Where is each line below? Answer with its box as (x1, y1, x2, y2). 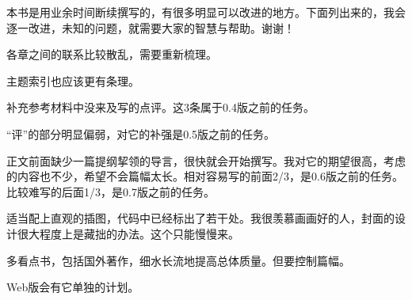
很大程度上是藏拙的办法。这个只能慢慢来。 (17, 225, 239, 241)
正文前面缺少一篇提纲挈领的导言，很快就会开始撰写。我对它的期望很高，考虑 (6, 152, 406, 169)
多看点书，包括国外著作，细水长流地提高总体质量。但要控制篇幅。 (6, 252, 350, 268)
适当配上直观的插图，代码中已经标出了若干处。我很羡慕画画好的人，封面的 (6, 210, 395, 226)
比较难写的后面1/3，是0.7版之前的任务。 (6, 183, 215, 199)
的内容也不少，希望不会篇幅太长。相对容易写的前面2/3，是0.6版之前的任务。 (6, 168, 403, 184)
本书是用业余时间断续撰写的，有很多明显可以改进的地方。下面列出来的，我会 (6, 4, 406, 20)
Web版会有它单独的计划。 (6, 279, 139, 295)
